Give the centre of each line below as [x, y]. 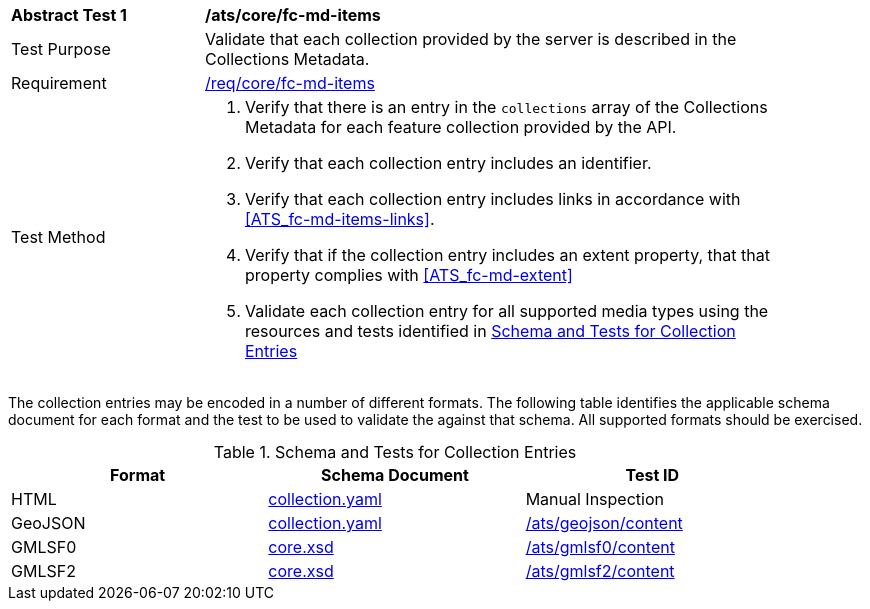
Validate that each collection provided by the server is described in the [471, 39]
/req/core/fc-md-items [290, 83]
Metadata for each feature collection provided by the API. [461, 127]
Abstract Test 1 [69, 15]
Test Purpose [61, 49]
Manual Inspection [594, 499]
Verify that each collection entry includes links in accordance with [493, 199]
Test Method [58, 237]
